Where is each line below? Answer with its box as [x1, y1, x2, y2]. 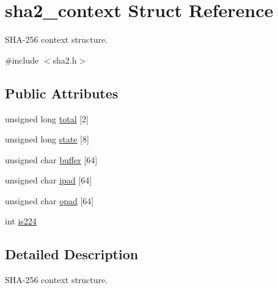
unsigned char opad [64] [5, 194, 94, 207]
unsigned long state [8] [5, 133, 89, 146]
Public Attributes [5, 83, 119, 102]
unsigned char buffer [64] [5, 153, 98, 166]
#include [5, 53, 39, 66]
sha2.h [53, 53, 77, 66]
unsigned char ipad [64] [5, 174, 92, 186]
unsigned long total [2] [5, 112, 89, 125]
